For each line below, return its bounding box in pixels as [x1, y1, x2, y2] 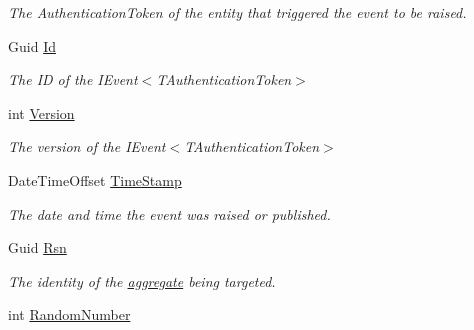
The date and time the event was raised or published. [8, 203, 331, 224]
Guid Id [8, 35, 56, 56]
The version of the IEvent [8, 136, 166, 157]
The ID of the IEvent [8, 69, 138, 90]
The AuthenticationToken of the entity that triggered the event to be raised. [8, 2, 467, 22]
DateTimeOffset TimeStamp [8, 169, 182, 190]
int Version [8, 102, 75, 123]
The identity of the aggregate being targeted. [8, 270, 276, 291]
